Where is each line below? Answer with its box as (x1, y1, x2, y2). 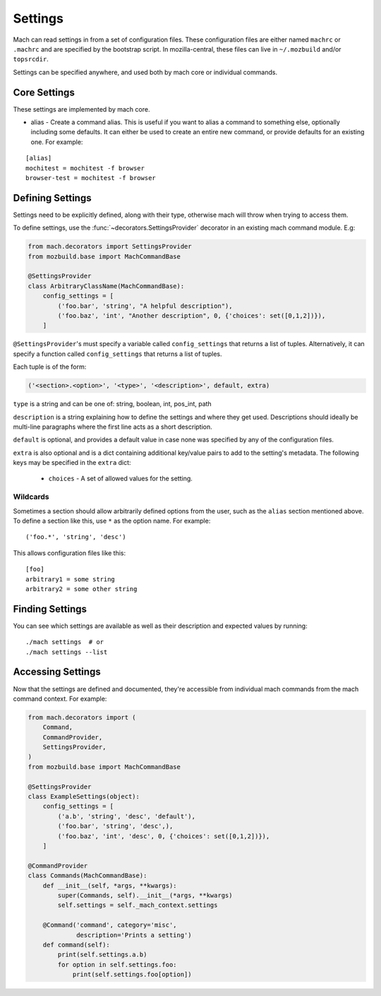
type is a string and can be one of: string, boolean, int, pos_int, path (13, 400, 212, 408)
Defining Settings (13, 191, 92, 204)
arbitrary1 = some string (25, 575, 116, 583)
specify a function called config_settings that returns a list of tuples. (13, 350, 222, 358)
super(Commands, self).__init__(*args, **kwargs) (57, 891, 233, 899)
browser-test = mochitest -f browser (25, 174, 157, 182)
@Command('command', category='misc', (42, 921, 177, 929)
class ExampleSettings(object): (28, 793, 140, 801)
